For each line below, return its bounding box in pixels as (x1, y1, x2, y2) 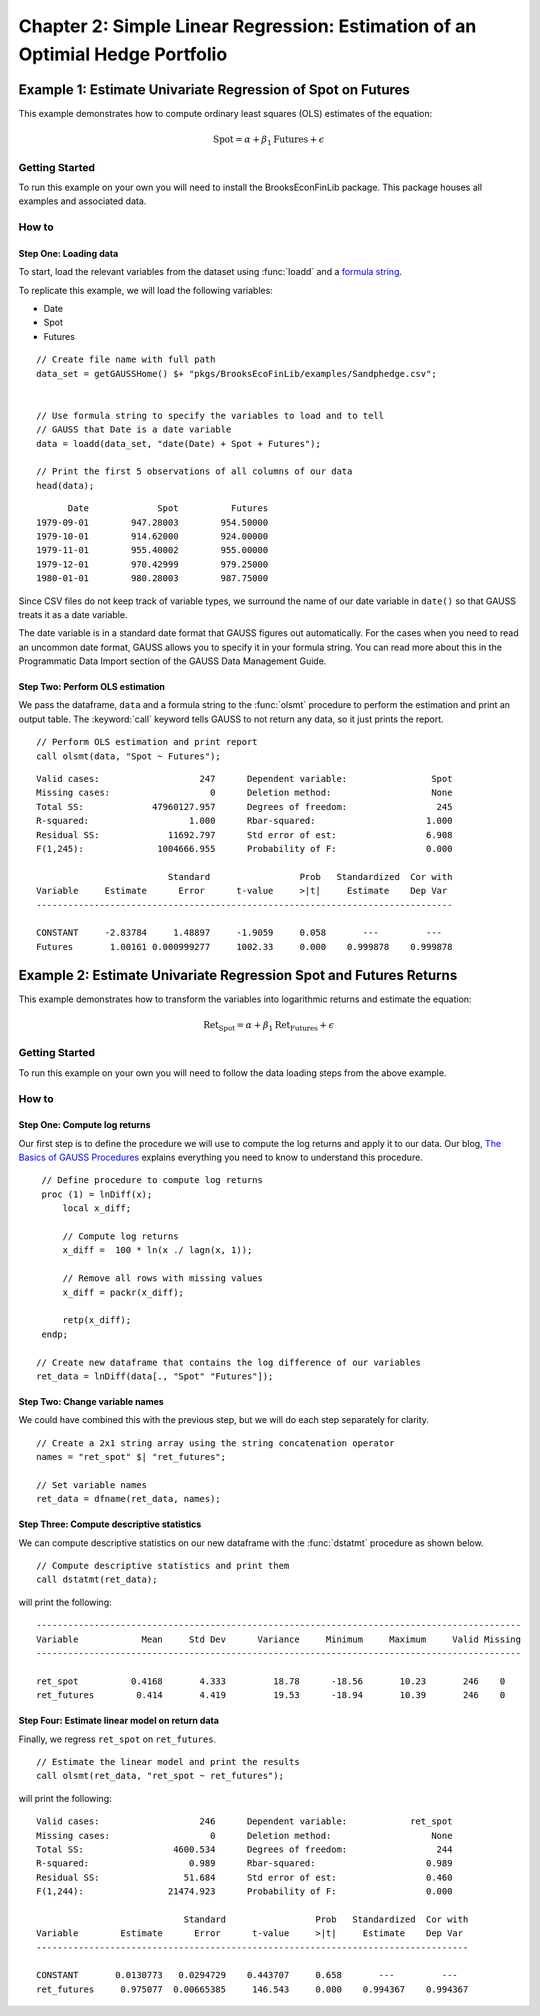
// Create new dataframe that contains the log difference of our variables (36, 1356, 422, 1368)
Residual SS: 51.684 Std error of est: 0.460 (36, 1871, 453, 1883)
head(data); (36, 480, 95, 491)
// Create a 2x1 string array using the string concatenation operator (36, 1437, 395, 1449)
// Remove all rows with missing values (62, 1273, 264, 1284)
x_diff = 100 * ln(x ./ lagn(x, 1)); (62, 1245, 253, 1256)
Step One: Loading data (18, 247, 119, 259)
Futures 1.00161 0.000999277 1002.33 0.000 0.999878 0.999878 (36, 941, 453, 952)
